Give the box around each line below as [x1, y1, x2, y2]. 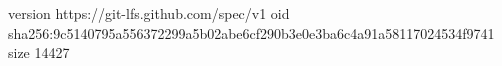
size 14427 [8, 42, 70, 63]
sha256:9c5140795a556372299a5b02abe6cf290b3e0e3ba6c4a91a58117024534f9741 [8, 22, 495, 43]
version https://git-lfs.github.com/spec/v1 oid [8, 3, 290, 23]
